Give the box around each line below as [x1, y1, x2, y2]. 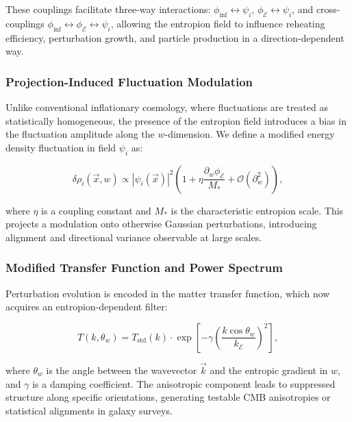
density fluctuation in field [5, 140, 116, 154]
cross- [316, 2, 340, 16]
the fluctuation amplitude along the [5, 127, 155, 141]
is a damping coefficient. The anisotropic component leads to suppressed [32, 376, 336, 390]
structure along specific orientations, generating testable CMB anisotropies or [5, 390, 331, 404]
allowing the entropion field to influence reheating [116, 16, 325, 30]
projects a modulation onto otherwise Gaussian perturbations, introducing [5, 216, 317, 231]
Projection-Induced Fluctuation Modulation [5, 73, 253, 90]
